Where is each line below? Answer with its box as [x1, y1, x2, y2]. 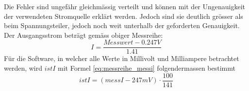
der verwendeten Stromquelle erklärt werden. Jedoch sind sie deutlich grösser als [4, 11, 243, 21]
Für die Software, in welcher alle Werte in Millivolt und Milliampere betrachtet [4, 53, 239, 63]
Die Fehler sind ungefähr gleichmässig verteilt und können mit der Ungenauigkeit [4, 1, 246, 11]
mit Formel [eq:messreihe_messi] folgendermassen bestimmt [58, 63, 235, 73]
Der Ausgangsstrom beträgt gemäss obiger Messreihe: [4, 30, 163, 40]
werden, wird [4, 63, 43, 73]
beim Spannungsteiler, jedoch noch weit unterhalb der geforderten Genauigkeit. [4, 20, 240, 30]
